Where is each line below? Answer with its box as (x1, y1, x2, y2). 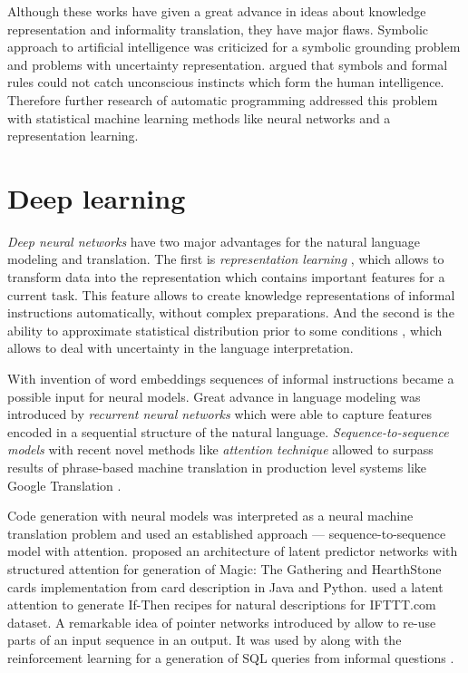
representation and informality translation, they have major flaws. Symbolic (7, 19, 429, 38)
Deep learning (7, 179, 186, 216)
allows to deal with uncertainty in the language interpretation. (7, 338, 354, 357)
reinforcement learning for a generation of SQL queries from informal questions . (7, 648, 454, 667)
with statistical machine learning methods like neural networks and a (7, 108, 391, 127)
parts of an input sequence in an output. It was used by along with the (7, 630, 402, 649)
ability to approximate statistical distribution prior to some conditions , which (7, 320, 443, 339)
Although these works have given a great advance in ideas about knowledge (7, 2, 426, 20)
